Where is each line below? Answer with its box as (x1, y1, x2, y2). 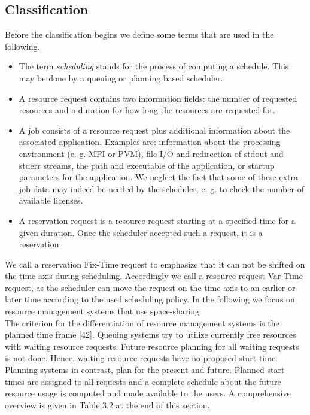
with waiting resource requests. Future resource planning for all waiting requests (5, 340, 299, 352)
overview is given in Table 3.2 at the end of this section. (5, 398, 210, 411)
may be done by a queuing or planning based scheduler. (19, 71, 223, 84)
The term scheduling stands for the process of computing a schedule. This (19, 60, 289, 72)
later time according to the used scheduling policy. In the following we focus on (5, 293, 295, 305)
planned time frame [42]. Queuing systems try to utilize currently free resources (5, 328, 296, 341)
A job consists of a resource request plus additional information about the (19, 123, 290, 136)
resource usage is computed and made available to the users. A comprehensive (5, 387, 291, 399)
